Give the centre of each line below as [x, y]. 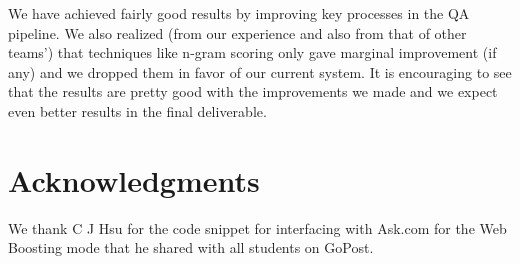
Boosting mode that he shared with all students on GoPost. [191, 247]
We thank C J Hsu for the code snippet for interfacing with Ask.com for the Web [257, 227]
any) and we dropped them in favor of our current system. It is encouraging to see [260, 71]
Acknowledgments [134, 179]
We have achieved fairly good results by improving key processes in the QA [239, 13]
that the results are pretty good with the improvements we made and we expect [253, 91]
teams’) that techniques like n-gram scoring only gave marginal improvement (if [252, 52]
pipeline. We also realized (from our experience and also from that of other [237, 32]
